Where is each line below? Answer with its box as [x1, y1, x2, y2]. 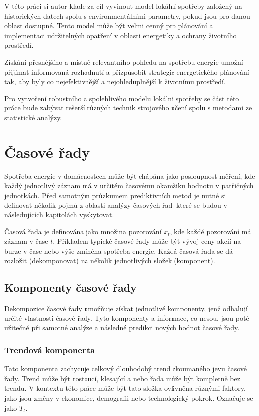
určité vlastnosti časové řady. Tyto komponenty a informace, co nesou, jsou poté [4, 312, 249, 323]
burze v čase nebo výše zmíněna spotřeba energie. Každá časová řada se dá [4, 245, 233, 256]
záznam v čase [4, 236, 48, 246]
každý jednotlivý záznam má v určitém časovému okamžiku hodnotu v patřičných [4, 180, 254, 191]
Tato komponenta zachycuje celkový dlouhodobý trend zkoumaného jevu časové [4, 363, 247, 374]
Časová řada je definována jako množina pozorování [4, 226, 162, 236]
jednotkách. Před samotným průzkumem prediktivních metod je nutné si [4, 190, 226, 200]
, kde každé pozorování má [170, 226, 251, 236]
